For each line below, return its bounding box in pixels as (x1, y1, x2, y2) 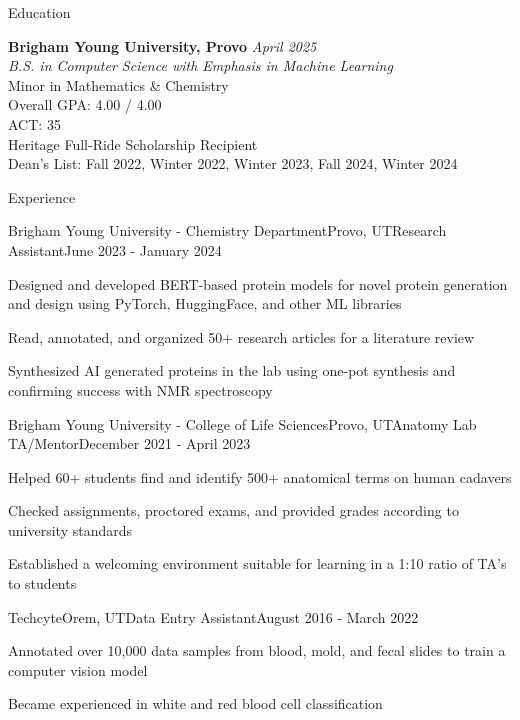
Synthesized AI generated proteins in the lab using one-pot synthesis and (8, 360, 456, 381)
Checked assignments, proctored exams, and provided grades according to (8, 500, 459, 521)
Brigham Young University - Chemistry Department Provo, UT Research (8, 220, 447, 241)
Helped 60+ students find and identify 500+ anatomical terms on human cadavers (8, 466, 512, 487)
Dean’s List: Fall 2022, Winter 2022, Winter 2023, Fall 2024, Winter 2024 (8, 153, 458, 174)
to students (8, 573, 77, 594)
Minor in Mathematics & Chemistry (8, 74, 229, 95)
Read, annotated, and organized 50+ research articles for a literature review (8, 326, 475, 347)
